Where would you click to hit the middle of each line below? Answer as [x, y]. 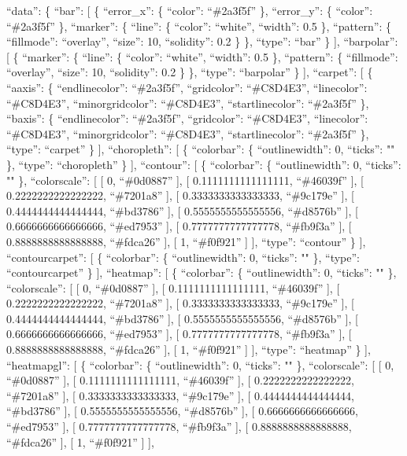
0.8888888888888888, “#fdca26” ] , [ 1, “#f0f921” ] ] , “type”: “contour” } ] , [186, 241]
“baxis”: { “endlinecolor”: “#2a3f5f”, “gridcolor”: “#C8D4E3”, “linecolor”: [187, 118]
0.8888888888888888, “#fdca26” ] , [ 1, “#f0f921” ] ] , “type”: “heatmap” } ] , [189, 349]
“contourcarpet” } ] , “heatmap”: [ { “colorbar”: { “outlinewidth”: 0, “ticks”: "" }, [202, 272]
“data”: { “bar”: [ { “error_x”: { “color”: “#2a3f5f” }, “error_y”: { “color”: [190, 10]
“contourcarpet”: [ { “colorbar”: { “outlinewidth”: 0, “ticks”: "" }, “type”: [183, 257]
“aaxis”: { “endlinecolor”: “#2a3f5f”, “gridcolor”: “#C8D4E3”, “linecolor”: [187, 87]
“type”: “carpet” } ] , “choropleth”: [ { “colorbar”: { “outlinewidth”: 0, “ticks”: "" [201, 149]
